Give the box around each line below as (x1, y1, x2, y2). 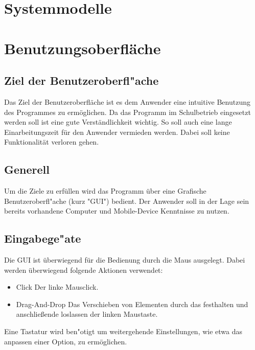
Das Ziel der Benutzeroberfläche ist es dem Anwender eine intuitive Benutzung (4, 96, 250, 107)
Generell (4, 161, 50, 177)
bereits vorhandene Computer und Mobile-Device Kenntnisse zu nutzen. (4, 205, 229, 216)
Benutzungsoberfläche (4, 37, 161, 58)
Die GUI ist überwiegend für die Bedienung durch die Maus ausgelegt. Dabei (4, 254, 245, 265)
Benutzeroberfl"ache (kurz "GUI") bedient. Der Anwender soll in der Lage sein (4, 195, 249, 206)
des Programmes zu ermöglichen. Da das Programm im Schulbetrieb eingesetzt (4, 106, 251, 117)
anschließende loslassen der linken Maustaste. (16, 309, 158, 319)
